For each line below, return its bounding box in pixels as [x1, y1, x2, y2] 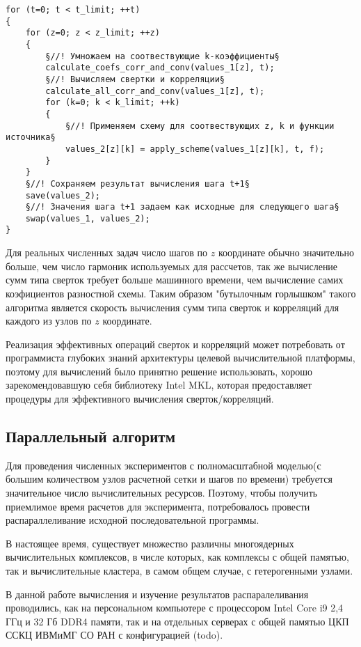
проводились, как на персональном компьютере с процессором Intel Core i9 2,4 [6, 600, 344, 615]
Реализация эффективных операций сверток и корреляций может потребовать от [6, 336, 345, 351]
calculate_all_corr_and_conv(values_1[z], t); [45, 86, 265, 96]
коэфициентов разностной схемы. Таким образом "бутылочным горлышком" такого [6, 286, 356, 300]
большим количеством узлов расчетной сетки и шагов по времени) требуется [6, 471, 332, 486]
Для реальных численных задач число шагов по [6, 245, 208, 260]
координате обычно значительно [218, 245, 354, 260]
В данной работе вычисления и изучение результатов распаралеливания [6, 586, 309, 601]
